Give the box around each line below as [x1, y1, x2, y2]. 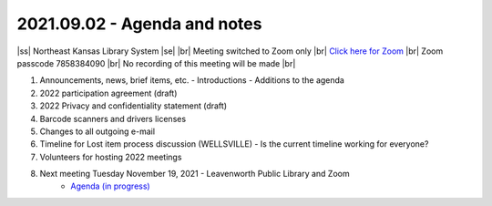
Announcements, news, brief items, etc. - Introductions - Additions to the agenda [39, 75, 345, 86]
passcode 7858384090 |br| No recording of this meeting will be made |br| [16, 57, 296, 68]
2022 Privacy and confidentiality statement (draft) [39, 100, 228, 111]
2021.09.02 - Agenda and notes [16, 14, 262, 34]
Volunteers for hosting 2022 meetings [39, 151, 182, 162]
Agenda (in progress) [70, 180, 150, 191]
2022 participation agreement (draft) [39, 88, 178, 98]
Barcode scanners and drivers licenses [39, 113, 187, 124]
